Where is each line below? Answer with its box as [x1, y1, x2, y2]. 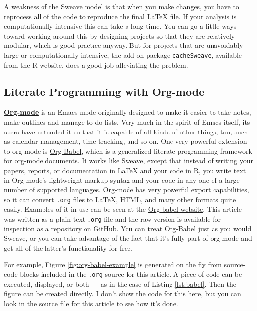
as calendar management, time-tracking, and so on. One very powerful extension [4, 136, 247, 146]
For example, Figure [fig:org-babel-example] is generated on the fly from [4, 259, 222, 269]
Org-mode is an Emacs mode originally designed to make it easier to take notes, [4, 107, 251, 117]
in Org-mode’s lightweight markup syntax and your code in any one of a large [4, 175, 240, 185]
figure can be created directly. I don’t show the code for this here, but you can [4, 288, 241, 299]
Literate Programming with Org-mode [4, 84, 205, 99]
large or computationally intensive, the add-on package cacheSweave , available [4, 49, 242, 60]
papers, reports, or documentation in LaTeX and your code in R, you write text [4, 165, 246, 175]
